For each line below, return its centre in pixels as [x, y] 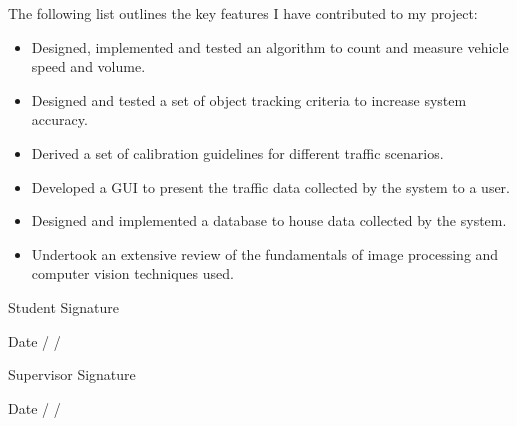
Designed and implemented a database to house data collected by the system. [269, 220]
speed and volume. [88, 66]
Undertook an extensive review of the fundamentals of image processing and [265, 253]
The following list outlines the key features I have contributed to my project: [243, 13]
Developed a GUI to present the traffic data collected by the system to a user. [270, 186]
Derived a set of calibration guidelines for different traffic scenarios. [237, 152]
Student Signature [63, 306]
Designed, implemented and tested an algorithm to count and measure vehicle [270, 46]
